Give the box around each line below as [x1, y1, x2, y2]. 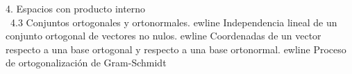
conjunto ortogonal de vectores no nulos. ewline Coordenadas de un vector [6, 28, 321, 43]
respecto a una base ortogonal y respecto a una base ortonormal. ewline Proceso [6, 41, 346, 56]
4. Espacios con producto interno [6, 1, 146, 15]
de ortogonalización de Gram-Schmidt [6, 55, 167, 70]
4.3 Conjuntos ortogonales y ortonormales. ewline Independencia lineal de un [10, 15, 337, 29]
